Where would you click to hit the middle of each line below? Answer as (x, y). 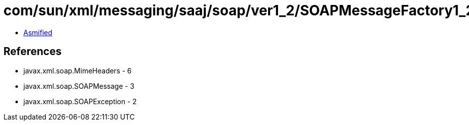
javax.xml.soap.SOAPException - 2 (80, 101)
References (33, 52)
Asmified (38, 32)
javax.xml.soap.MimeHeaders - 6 (78, 70)
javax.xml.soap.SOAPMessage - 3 (79, 86)
